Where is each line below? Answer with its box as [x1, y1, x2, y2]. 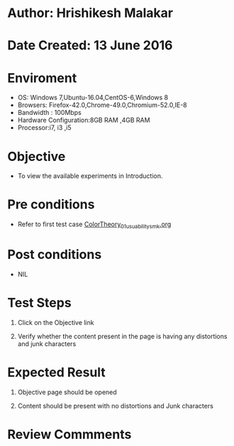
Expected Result [7, 364, 106, 381]
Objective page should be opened [17, 388, 117, 396]
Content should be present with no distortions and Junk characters [17, 401, 214, 410]
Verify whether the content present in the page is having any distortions [17, 332, 228, 340]
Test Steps [7, 295, 72, 311]
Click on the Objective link [17, 318, 94, 327]
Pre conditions [7, 196, 95, 213]
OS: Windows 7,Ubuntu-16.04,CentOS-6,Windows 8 [17, 94, 169, 102]
